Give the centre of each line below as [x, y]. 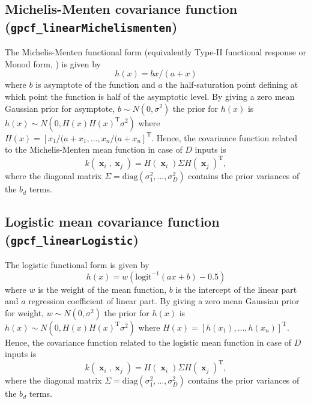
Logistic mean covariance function [112, 222]
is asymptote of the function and [95, 84]
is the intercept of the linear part [236, 289]
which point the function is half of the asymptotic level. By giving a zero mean [150, 96]
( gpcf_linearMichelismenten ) [91, 26]
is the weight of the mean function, [102, 289]
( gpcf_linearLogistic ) [72, 239]
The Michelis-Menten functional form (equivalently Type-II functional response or [156, 52]
